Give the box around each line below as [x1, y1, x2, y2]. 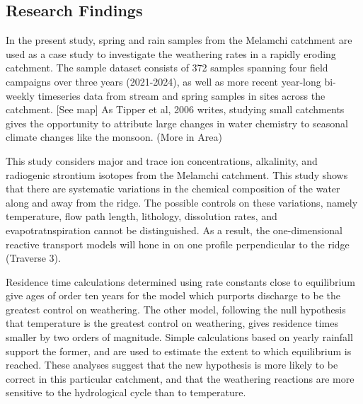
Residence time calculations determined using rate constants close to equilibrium [6, 274, 355, 289]
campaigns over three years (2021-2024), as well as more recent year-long [6, 74, 321, 88]
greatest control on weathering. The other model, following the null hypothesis [6, 301, 346, 316]
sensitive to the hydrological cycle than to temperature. [6, 385, 246, 400]
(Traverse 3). [6, 250, 61, 265]
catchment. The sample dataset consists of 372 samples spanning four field [6, 60, 328, 75]
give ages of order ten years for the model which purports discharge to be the [6, 288, 341, 303]
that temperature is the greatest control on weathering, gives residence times [6, 316, 338, 330]
